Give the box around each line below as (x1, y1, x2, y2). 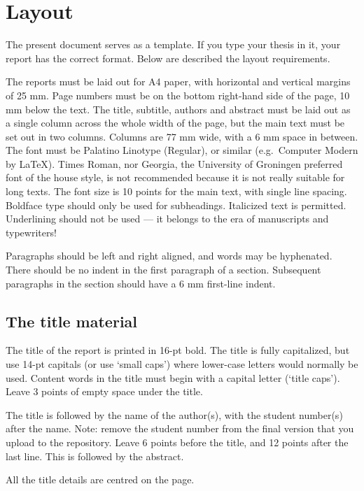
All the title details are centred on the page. (6, 472, 195, 487)
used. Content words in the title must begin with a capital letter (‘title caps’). (6, 370, 340, 385)
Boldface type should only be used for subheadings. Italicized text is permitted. (6, 197, 346, 212)
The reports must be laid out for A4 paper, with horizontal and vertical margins (6, 74, 351, 89)
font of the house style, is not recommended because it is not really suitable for (6, 170, 345, 185)
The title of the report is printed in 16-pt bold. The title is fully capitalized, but (6, 343, 350, 357)
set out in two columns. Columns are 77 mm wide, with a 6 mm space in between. (6, 129, 358, 143)
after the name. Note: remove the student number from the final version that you (6, 421, 354, 436)
